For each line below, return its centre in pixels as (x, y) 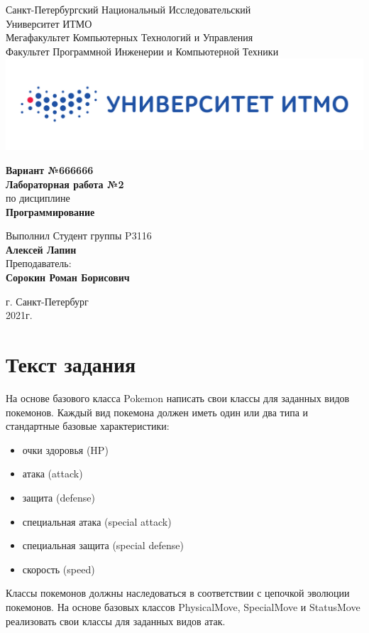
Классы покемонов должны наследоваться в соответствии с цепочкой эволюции (178, 593)
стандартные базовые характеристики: (88, 426)
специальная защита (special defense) (103, 545)
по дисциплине (38, 198)
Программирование (50, 211)
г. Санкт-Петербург (47, 301)
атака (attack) (53, 474)
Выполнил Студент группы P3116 (79, 236)
